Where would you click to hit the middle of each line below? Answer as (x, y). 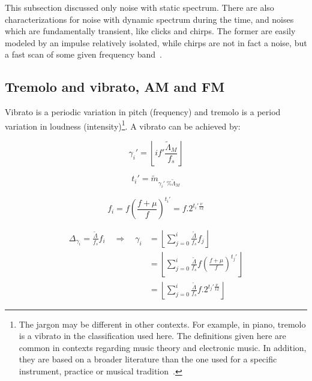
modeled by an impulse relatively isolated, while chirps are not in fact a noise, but (156, 42)
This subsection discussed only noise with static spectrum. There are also (139, 7)
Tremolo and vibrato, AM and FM (115, 87)
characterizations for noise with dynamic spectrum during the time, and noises (149, 19)
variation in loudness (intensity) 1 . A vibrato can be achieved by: (123, 125)
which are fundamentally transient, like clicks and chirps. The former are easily (150, 31)
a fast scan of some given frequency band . (83, 54)
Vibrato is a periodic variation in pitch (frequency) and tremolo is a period (143, 112)
